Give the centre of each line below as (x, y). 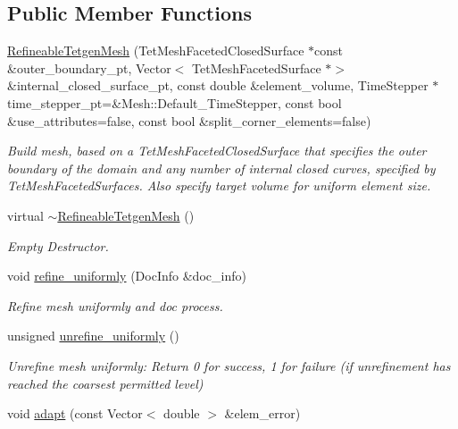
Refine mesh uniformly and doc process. (115, 305)
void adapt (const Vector (75, 413)
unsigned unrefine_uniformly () (93, 336)
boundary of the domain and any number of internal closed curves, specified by (221, 168)
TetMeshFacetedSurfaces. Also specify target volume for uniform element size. (219, 185)
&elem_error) (262, 413)
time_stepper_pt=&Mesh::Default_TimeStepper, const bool (175, 102)
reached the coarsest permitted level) (105, 383)
